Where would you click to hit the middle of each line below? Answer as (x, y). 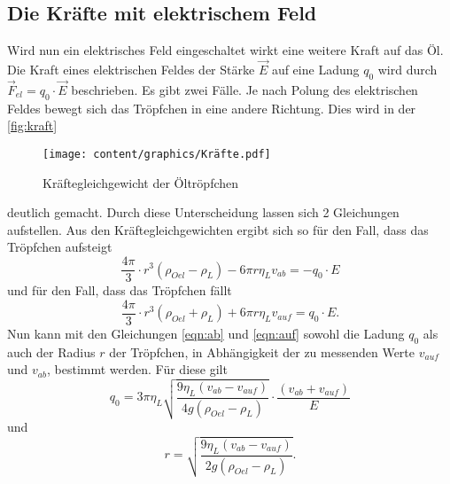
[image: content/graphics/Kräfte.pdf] (157, 155)
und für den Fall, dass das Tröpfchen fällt (120, 290)
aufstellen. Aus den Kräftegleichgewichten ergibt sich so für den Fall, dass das (218, 229)
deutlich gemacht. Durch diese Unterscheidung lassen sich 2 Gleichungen (203, 212)
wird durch (407, 70)
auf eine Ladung (315, 70)
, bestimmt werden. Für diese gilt (137, 369)
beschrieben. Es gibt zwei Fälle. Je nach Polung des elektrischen (244, 90)
